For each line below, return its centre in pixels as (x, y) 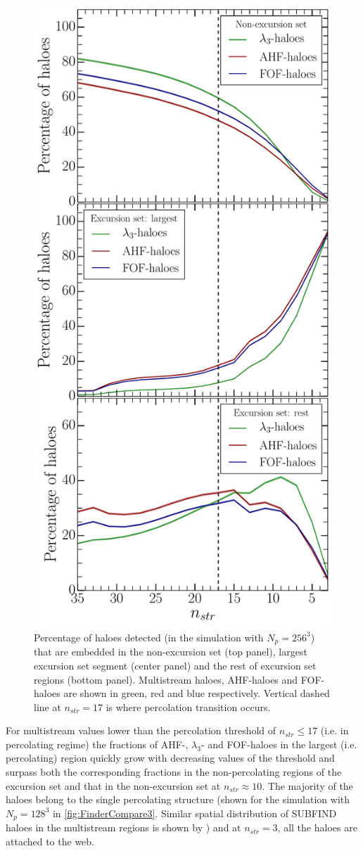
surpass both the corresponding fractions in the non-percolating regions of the (174, 772)
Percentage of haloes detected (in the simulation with (149, 637)
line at (47, 706)
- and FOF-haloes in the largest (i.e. (279, 744)
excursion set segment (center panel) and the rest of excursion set (175, 665)
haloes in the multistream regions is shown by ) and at (123, 827)
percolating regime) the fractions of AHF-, (97, 744)
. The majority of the (307, 785)
